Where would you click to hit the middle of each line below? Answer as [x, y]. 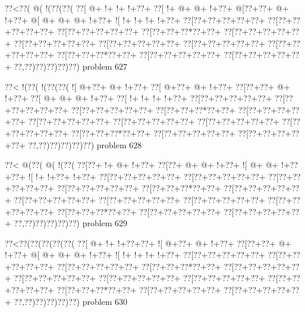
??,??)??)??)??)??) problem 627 [71, 66]
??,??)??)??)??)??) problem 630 [71, 301]
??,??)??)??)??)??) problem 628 [85, 144]
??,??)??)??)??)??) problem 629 [71, 223]
